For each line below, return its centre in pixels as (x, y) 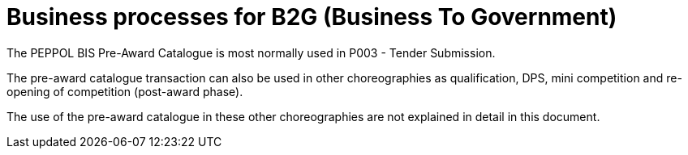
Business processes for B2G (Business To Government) (312, 17)
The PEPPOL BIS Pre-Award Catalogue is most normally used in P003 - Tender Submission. (251, 52)
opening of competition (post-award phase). (125, 91)
